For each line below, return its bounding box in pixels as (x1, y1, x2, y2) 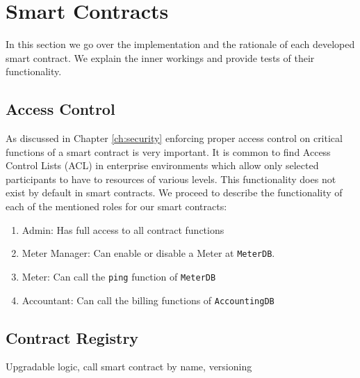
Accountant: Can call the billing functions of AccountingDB (22, 292, 275, 307)
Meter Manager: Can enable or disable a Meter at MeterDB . (22, 246, 275, 260)
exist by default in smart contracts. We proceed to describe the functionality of (6, 185, 343, 200)
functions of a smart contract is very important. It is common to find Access (6, 144, 331, 159)
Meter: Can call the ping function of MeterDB (22, 269, 216, 283)
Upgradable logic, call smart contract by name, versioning (6, 359, 252, 374)
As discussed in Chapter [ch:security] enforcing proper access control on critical (6, 131, 343, 145)
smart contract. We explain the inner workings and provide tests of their (6, 50, 315, 65)
